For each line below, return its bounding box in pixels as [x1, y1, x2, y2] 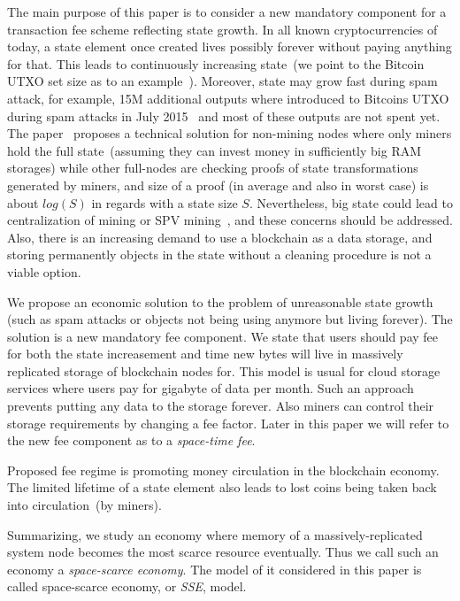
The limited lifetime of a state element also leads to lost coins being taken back [7, 478, 437, 497]
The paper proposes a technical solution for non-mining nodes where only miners [7, 124, 452, 143]
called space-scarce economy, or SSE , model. [7, 577, 247, 596]
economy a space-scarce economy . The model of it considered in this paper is [7, 559, 422, 578]
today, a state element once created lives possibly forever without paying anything [7, 37, 452, 56]
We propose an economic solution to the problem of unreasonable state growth [7, 292, 433, 311]
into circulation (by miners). [7, 496, 162, 514]
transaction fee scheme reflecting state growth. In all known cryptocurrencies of [7, 19, 438, 38]
